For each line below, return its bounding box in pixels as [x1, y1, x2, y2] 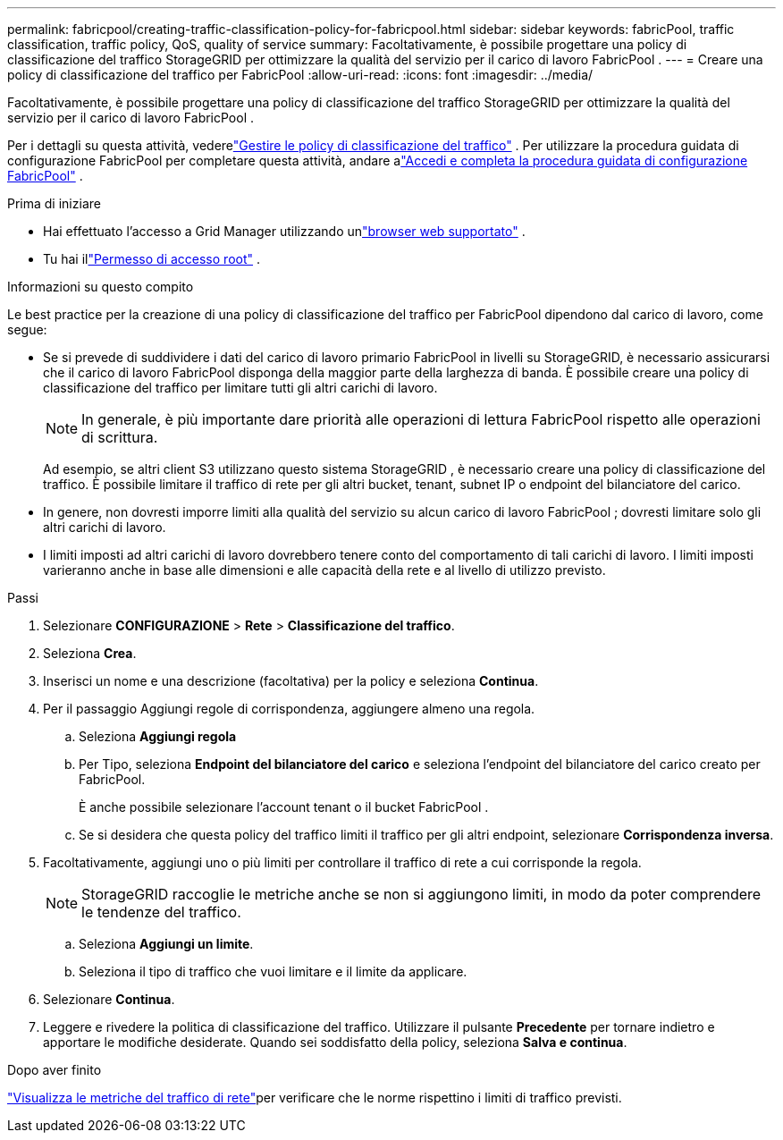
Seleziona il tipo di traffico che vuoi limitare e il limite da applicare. [79, 964, 467, 979]
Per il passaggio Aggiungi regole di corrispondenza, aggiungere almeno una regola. [43, 701, 535, 716]
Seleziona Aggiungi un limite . [79, 936, 254, 951]
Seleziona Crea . [43, 646, 137, 661]
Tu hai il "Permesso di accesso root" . [43, 251, 261, 266]
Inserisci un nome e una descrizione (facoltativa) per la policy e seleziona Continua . [43, 673, 539, 688]
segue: [7, 322, 47, 337]
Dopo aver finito [7, 1062, 102, 1077]
